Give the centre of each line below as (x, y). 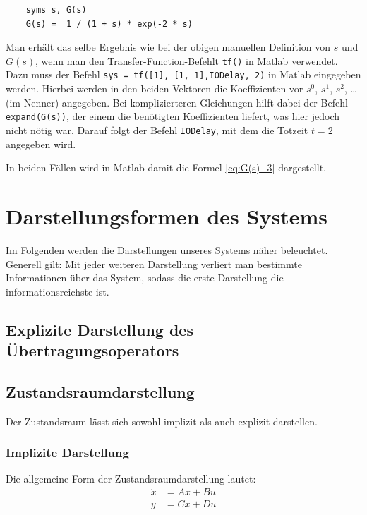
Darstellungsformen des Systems (167, 216)
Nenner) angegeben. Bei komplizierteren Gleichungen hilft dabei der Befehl (186, 102)
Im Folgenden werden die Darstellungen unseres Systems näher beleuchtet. (167, 249)
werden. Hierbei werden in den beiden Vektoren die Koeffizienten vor (155, 89)
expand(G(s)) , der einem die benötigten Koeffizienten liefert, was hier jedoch (173, 116)
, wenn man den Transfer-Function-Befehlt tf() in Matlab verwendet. (187, 60)
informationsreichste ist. (58, 291)
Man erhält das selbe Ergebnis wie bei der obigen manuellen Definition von (168, 47)
